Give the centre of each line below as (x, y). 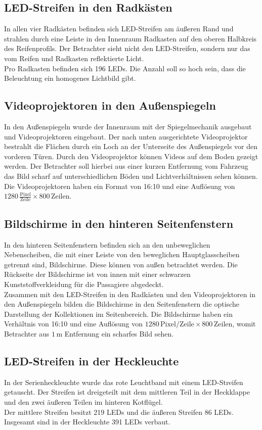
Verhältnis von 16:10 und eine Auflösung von (74, 324)
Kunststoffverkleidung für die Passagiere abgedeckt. (84, 284)
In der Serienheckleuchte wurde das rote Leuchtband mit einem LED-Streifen (124, 382)
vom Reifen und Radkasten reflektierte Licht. (74, 58)
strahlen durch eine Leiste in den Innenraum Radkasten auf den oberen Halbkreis (130, 38)
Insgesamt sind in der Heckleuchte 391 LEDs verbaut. (87, 422)
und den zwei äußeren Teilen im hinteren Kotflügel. (83, 401)
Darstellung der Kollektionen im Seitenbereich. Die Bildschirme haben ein (119, 314)
